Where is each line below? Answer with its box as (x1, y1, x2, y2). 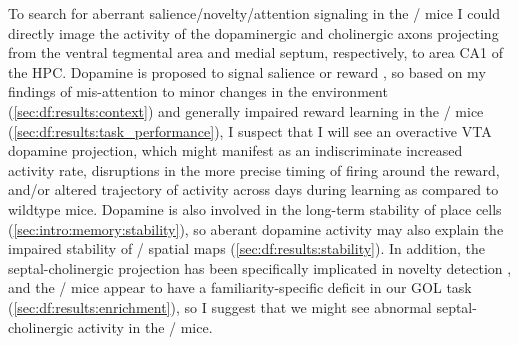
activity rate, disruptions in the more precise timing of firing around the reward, (8, 159, 500, 180)
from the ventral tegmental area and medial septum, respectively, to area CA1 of (8, 42, 503, 63)
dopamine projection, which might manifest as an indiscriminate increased (8, 140, 463, 161)
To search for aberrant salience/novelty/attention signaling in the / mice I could (8, 3, 500, 23)
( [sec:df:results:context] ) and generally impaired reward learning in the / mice (8, 100, 484, 121)
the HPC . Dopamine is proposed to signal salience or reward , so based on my (8, 61, 486, 82)
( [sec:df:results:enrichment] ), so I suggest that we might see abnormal (8, 296, 432, 317)
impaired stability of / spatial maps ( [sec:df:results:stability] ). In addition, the (8, 238, 486, 259)
